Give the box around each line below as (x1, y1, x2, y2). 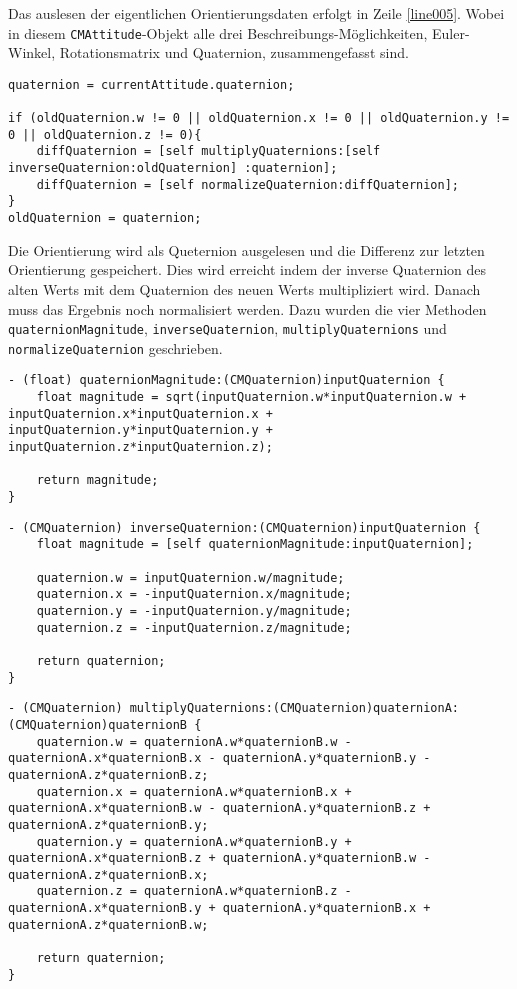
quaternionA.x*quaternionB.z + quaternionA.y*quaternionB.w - (8, 851, 431, 866)
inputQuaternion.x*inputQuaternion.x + (8, 406, 273, 421)
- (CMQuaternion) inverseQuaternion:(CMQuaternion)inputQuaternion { (8, 520, 481, 535)
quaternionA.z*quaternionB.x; (8, 867, 209, 882)
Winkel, (8, 42, 56, 63)
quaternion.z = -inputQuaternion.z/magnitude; (36, 620, 352, 635)
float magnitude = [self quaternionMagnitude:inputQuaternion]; (36, 537, 474, 552)
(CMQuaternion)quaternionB (8, 717, 187, 732)
